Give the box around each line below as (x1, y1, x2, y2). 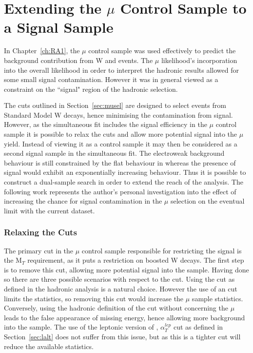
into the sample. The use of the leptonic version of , (4, 322, 158, 332)
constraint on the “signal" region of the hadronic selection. (4, 83, 178, 94)
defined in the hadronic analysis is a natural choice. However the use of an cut (4, 284, 237, 293)
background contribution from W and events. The (4, 55, 153, 65)
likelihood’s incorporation (161, 55, 237, 65)
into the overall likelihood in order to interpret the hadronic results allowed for (4, 64, 239, 75)
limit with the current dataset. (4, 205, 95, 215)
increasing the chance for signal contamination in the (4, 196, 162, 206)
